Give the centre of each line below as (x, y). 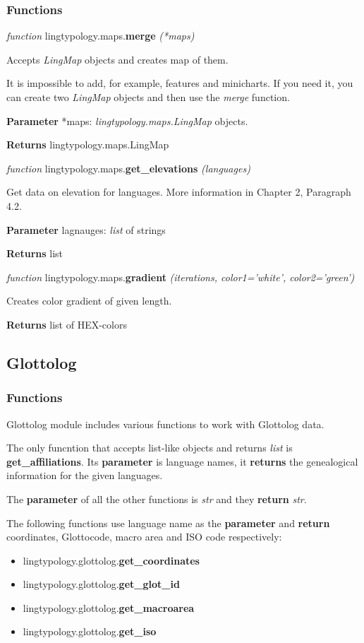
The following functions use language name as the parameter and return (168, 523)
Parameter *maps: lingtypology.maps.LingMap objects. (127, 120)
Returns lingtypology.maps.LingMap (88, 144)
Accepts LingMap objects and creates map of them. (117, 59)
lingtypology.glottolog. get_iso (90, 631)
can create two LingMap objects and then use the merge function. (148, 97)
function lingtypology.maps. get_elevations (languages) (128, 168)
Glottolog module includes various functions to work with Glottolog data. (165, 424)
